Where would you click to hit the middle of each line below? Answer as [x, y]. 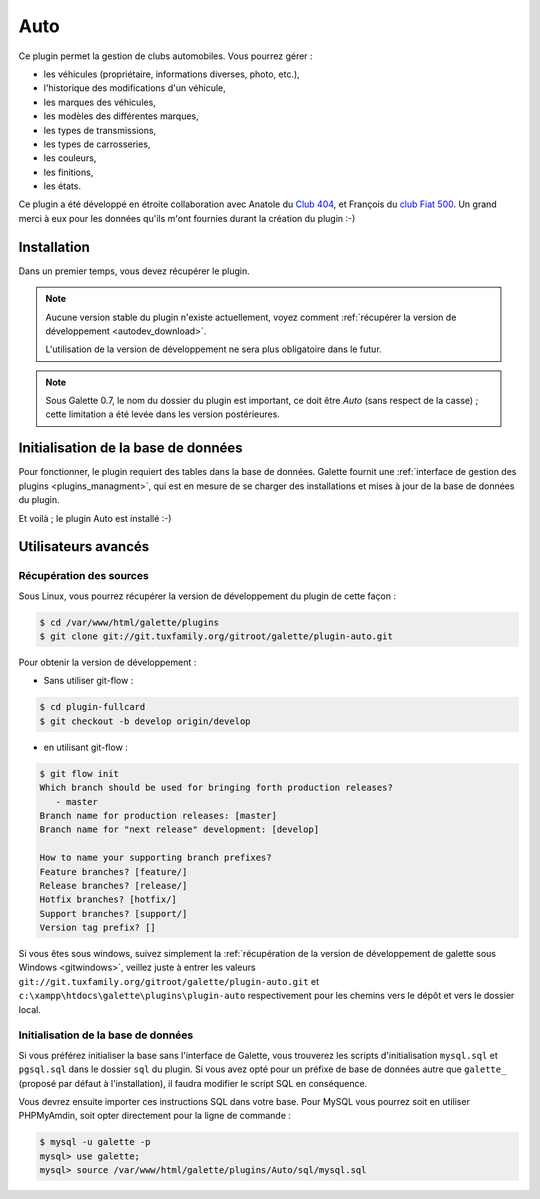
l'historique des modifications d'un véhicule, [134, 88]
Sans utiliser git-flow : [88, 681]
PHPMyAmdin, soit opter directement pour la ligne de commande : [155, 1116]
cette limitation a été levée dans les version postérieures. [162, 414]
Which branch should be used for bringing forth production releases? [216, 788]
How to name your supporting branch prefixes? [155, 858]
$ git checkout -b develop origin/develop [145, 721]
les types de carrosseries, [97, 144]
